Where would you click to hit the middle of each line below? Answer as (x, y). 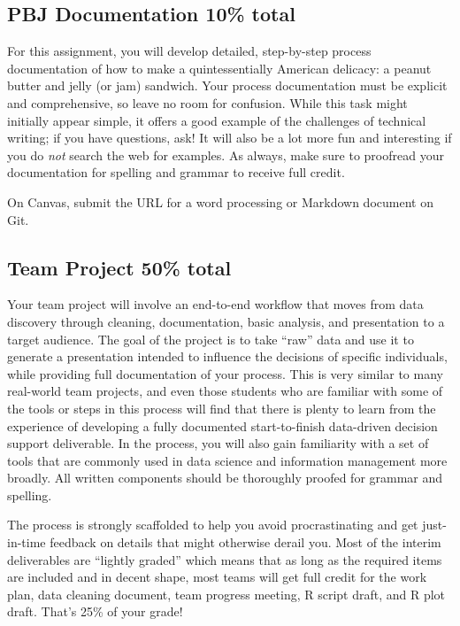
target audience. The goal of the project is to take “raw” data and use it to (211, 339)
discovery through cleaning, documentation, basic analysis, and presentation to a (226, 321)
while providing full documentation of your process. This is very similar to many (225, 373)
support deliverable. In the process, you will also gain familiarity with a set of (218, 443)
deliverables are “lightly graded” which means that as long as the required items (225, 559)
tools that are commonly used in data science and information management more (227, 460)
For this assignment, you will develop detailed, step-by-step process (189, 51)
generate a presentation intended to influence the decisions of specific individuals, (227, 356)
